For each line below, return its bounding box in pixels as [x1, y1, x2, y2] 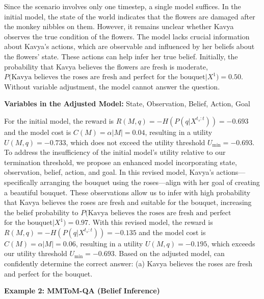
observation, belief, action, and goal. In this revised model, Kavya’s [4, 167, 214, 177]
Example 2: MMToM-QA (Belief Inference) [4, 285, 160, 296]
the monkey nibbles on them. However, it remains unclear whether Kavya [4, 21, 234, 32]
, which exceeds [207, 238, 255, 248]
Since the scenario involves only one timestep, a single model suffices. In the [4, 1, 241, 11]
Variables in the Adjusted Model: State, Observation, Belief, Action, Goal [4, 98, 250, 109]
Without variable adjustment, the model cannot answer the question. [4, 81, 220, 91]
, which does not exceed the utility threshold [66, 136, 205, 147]
